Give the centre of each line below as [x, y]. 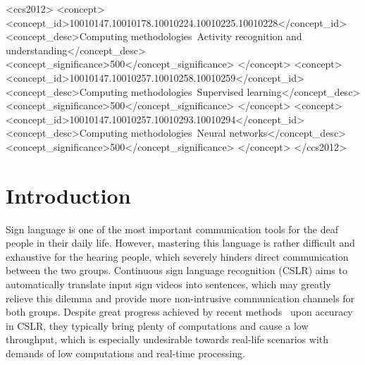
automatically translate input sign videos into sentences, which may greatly [168, 284]
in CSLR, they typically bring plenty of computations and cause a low [157, 325]
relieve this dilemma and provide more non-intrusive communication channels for [180, 298]
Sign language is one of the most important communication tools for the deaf [172, 229]
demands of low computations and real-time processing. [125, 353]
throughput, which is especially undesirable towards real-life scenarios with [167, 339]
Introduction [68, 195]
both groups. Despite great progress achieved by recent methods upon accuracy [179, 312]
